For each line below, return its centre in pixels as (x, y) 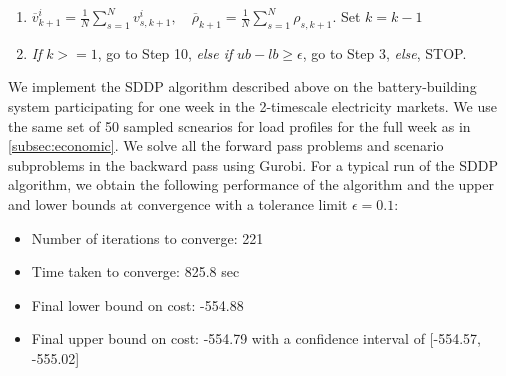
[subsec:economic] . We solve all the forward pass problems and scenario (226, 145)
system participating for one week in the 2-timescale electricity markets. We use (252, 105)
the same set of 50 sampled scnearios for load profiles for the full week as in (239, 125)
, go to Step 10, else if (165, 52)
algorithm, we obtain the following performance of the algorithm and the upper (251, 184)
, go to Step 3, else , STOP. (384, 52)
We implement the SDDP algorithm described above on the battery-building (242, 86)
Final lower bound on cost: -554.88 (137, 304)
